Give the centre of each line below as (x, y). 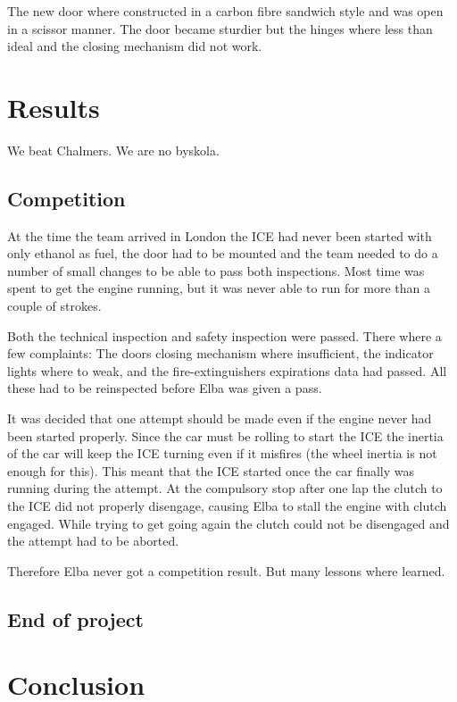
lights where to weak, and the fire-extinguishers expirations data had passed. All (227, 370)
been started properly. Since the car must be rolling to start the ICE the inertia (225, 435)
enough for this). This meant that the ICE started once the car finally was (211, 470)
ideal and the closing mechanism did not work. (135, 46)
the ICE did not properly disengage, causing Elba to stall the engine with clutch (227, 506)
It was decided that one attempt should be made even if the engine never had (220, 418)
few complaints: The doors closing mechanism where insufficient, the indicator (220, 353)
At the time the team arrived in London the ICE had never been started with (220, 235)
